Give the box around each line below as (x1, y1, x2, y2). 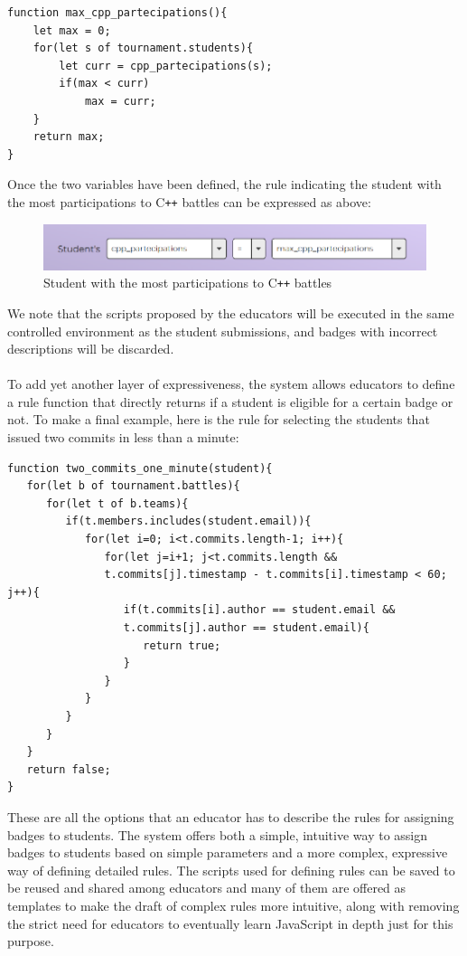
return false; (26, 762, 111, 776)
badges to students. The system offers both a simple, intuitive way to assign (7, 825, 428, 844)
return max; (33, 130, 105, 144)
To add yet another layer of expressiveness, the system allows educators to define (7, 374, 455, 393)
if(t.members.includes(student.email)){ (65, 515, 312, 528)
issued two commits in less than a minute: (7, 428, 239, 447)
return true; (143, 639, 221, 652)
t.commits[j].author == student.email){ (123, 621, 369, 635)
